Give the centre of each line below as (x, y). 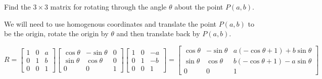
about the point (199, 7)
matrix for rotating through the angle (108, 7)
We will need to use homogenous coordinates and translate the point (110, 23)
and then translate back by (158, 33)
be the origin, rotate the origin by (56, 33)
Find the (17, 7)
